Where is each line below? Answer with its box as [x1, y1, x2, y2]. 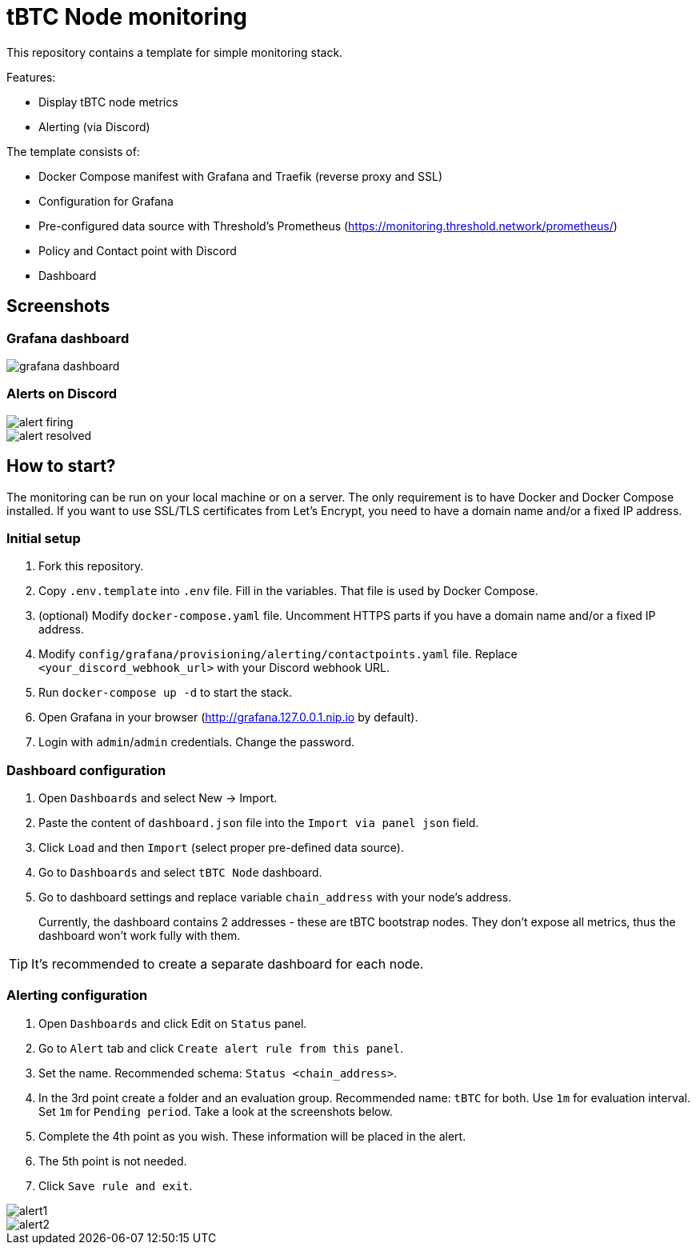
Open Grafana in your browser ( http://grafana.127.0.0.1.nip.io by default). [38, 710, 418, 725]
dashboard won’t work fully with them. [38, 929, 241, 943]
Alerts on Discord [6, 386, 118, 402]
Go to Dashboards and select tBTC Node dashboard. [38, 865, 322, 880]
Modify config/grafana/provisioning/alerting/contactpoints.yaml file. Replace [38, 647, 518, 661]
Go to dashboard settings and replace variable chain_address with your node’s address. [38, 890, 512, 905]
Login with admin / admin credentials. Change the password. [38, 735, 355, 749]
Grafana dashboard [6, 330, 130, 346]
